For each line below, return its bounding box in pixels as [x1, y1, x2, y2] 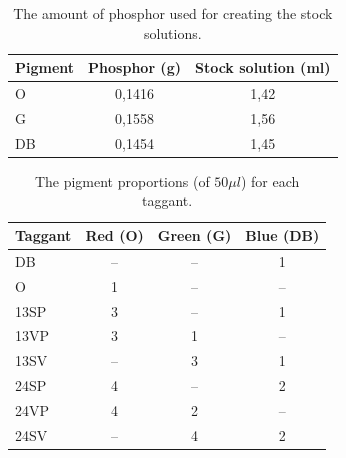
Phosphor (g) [88, 57, 181, 78]
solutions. [143, 22, 202, 43]
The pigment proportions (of [34, 170, 210, 191]
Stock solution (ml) [194, 57, 331, 78]
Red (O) [85, 225, 144, 245]
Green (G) [157, 225, 232, 245]
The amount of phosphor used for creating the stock [13, 3, 333, 23]
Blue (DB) [245, 225, 320, 245]
